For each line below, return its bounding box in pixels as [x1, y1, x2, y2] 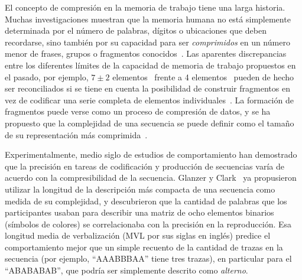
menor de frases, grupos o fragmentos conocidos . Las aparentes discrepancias [5, 47, 287, 60]
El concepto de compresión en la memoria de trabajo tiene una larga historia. [5, 1, 285, 13]
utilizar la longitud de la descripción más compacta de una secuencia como [5, 183, 275, 195]
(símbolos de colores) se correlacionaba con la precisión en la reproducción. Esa [5, 217, 292, 230]
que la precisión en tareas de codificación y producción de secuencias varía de [5, 159, 284, 172]
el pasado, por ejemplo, [5, 70, 89, 83]
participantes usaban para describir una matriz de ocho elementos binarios [5, 206, 274, 219]
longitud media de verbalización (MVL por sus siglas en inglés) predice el [5, 229, 271, 242]
